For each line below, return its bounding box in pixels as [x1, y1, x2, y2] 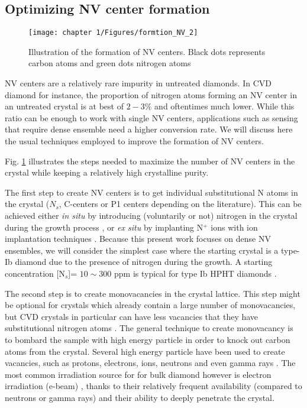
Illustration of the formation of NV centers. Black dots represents [28, 45, 266, 57]
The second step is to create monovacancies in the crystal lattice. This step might [5, 287, 300, 299]
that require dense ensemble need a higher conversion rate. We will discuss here [5, 123, 293, 135]
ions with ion [211, 221, 258, 233]
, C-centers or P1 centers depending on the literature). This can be [59, 197, 302, 210]
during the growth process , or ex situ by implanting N [5, 221, 203, 233]
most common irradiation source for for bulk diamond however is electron [5, 368, 272, 380]
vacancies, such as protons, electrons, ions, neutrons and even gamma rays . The [5, 357, 296, 369]
